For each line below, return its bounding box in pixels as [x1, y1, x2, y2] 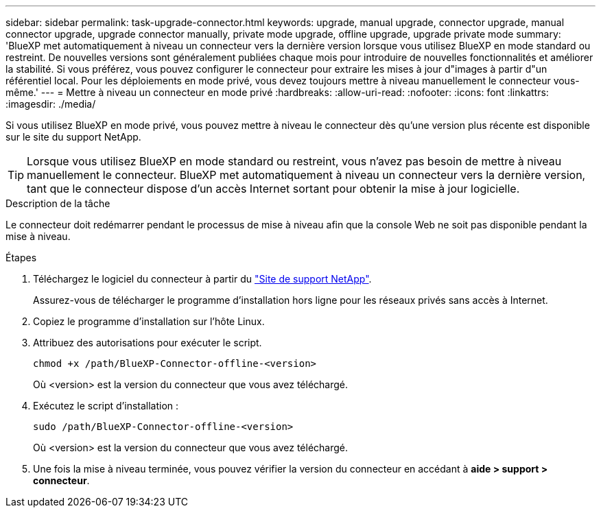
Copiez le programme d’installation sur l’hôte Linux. [33, 315, 265, 327]
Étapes [5, 252, 37, 263]
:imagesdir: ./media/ [5, 98, 96, 110]
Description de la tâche [5, 198, 110, 209]
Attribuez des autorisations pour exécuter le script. [33, 337, 262, 348]
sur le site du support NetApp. [5, 131, 141, 143]
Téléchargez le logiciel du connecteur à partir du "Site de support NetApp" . [33, 273, 372, 285]
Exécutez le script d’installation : [33, 400, 179, 411]
